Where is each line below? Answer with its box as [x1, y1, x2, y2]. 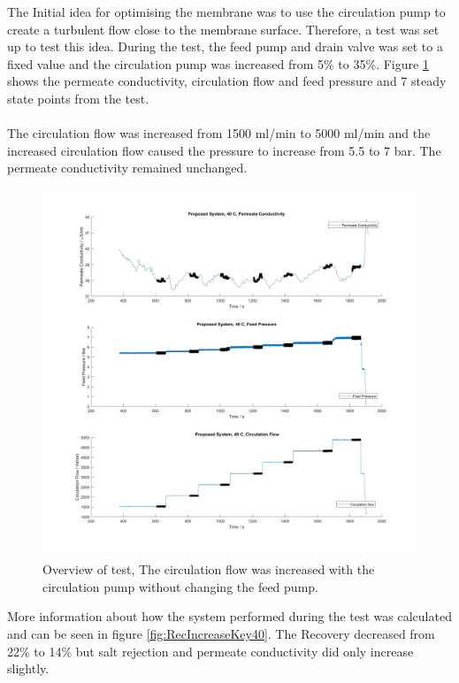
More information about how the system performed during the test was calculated [7, 607, 452, 625]
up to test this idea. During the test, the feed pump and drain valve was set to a [7, 37, 443, 56]
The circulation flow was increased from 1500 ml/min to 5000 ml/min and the [7, 124, 431, 142]
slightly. [7, 659, 50, 678]
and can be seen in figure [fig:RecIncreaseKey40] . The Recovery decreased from [7, 625, 435, 643]
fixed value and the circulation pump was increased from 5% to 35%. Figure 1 [7, 54, 429, 73]
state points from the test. [7, 88, 149, 107]
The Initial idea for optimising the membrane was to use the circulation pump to [7, 3, 446, 20]
